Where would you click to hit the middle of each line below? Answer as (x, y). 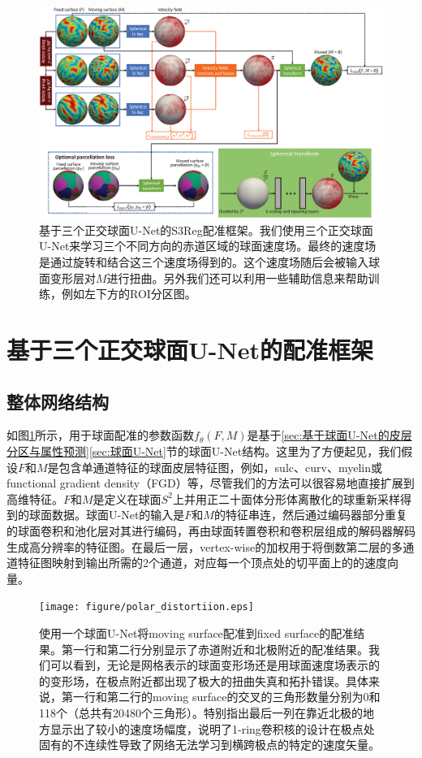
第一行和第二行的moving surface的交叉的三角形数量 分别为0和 (221, 697)
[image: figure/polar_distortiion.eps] (146, 607)
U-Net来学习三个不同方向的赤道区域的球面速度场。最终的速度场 (208, 246)
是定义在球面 (127, 498)
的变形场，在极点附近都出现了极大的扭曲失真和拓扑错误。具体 (204, 680)
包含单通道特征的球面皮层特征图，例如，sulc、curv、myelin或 (220, 467)
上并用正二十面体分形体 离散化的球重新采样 (286, 498)
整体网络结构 (58, 401)
